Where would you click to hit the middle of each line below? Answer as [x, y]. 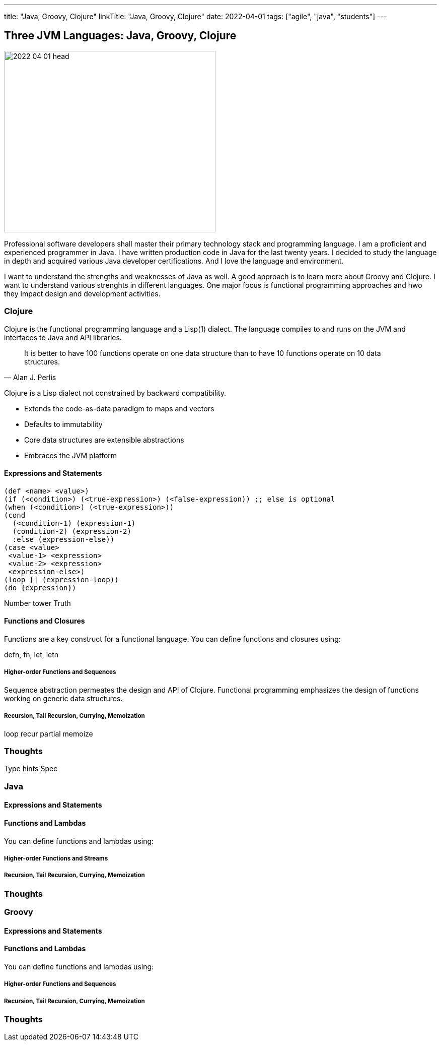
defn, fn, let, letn [31, 655]
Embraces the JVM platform [71, 455]
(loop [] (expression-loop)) [61, 579]
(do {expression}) [40, 588]
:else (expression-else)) [63, 539]
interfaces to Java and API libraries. [63, 337]
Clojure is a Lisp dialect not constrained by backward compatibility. [115, 393]
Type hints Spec [31, 769]
